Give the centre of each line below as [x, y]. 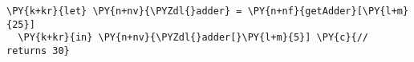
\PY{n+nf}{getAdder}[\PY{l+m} [328, 11]
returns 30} [38, 50]
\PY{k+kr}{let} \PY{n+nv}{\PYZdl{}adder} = [124, 11]
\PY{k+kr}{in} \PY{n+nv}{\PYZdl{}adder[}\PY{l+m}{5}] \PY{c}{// [193, 38]
